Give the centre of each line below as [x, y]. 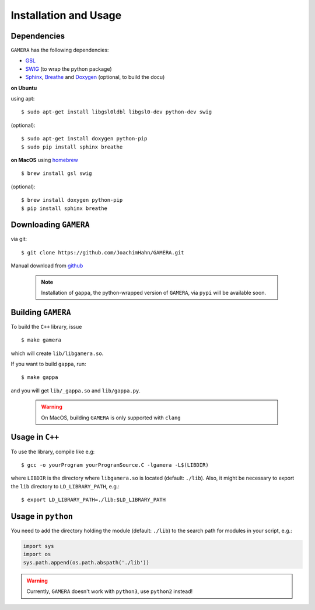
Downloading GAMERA [50, 225]
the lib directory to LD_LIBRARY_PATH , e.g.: [65, 486]
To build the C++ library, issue [46, 326]
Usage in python [42, 516]
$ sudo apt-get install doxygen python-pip [84, 139]
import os [37, 554]
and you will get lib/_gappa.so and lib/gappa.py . [76, 390]
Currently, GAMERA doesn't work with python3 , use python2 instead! [110, 591]
